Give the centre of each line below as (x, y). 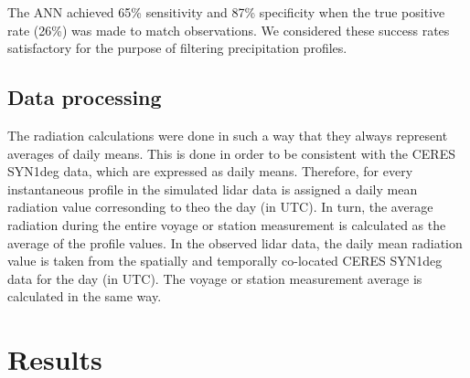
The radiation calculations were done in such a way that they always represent (228, 135)
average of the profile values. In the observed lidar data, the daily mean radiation (235, 242)
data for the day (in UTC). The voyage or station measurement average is (215, 278)
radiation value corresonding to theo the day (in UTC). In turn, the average (220, 207)
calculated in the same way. (85, 296)
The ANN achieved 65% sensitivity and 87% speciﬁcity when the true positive (226, 12)
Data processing (85, 97)
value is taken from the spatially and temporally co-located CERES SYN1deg (225, 261)
